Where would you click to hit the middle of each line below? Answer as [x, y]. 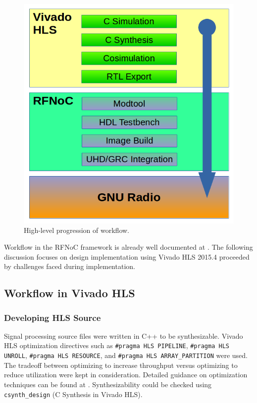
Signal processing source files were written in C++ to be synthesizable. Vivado [124, 336]
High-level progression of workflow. [77, 230]
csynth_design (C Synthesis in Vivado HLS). [73, 394]
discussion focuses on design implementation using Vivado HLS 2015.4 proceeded [127, 256]
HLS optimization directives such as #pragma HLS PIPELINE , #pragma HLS [117, 345]
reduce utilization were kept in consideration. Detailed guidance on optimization [126, 375]
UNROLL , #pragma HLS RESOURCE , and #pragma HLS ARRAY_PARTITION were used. [126, 355]
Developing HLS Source [52, 317]
